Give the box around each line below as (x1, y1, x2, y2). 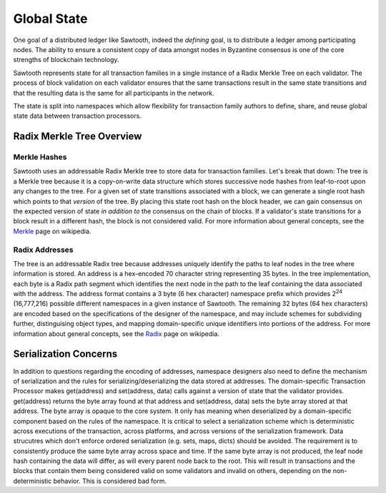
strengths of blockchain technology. (13, 56, 119, 64)
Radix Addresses (13, 245, 74, 255)
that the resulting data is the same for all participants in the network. (13, 88, 214, 97)
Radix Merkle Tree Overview (13, 131, 142, 143)
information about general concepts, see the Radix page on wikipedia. (13, 329, 219, 338)
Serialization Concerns (13, 348, 118, 360)
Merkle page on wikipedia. (13, 227, 91, 235)
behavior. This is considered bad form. (53, 477, 167, 485)
